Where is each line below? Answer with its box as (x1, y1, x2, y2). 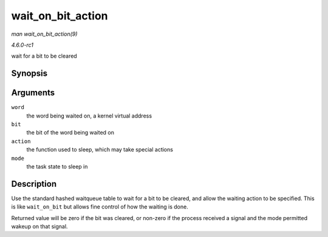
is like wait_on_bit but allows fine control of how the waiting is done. (11, 203, 188, 210)
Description (11, 179, 57, 189)
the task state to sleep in (26, 162, 88, 170)
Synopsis (11, 68, 48, 79)
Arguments (11, 88, 55, 98)
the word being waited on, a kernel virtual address (26, 112, 152, 119)
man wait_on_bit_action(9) (11, 30, 78, 38)
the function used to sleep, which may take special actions (26, 146, 173, 153)
